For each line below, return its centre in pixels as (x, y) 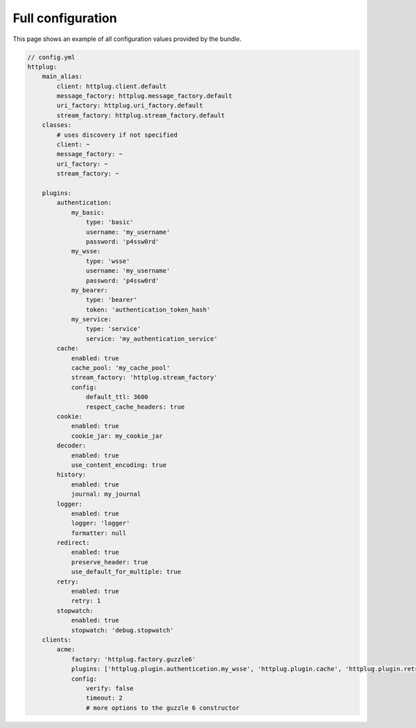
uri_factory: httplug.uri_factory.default (130, 105)
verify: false (110, 688)
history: (71, 475)
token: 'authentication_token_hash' (148, 310)
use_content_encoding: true (119, 465)
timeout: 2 (104, 698)
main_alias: (62, 77)
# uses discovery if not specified (117, 135)
